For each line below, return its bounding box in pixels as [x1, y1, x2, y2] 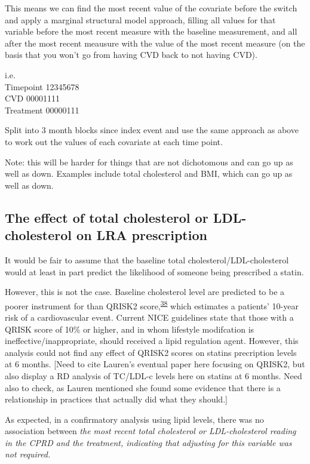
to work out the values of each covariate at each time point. [5, 135, 223, 148]
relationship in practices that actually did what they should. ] [5, 393, 228, 405]
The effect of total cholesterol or [5, 208, 208, 226]
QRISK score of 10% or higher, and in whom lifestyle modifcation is [5, 322, 254, 335]
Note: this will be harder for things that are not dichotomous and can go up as [5, 155, 293, 168]
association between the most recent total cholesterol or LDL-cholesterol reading [5, 425, 296, 437]
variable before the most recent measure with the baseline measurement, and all [5, 25, 297, 38]
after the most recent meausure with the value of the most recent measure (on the [5, 36, 305, 49]
